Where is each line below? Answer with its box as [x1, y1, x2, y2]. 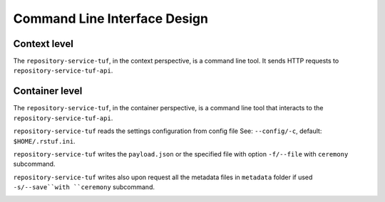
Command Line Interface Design [13, 11, 208, 26]
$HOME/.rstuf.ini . [13, 137, 76, 145]
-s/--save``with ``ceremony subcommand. [13, 183, 155, 191]
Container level [13, 85, 83, 97]
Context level [13, 38, 74, 50]
